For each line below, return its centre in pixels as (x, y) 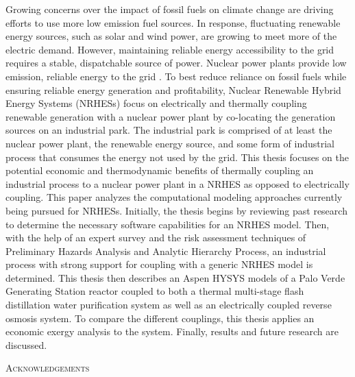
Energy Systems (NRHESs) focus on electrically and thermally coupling (156, 103)
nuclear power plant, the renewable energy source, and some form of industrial (170, 143)
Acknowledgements (48, 368)
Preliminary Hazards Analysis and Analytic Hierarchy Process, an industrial (166, 251)
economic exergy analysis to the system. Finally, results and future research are (172, 331)
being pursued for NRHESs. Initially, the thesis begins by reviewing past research (176, 210)
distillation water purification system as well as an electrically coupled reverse (169, 305)
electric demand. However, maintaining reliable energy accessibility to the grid (170, 49)
